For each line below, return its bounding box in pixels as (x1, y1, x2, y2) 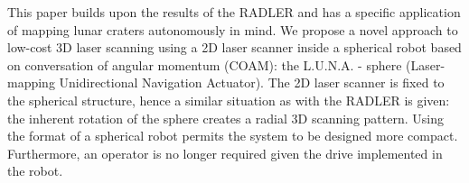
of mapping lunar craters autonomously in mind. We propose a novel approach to (7, 20, 458, 39)
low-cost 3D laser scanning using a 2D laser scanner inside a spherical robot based (7, 38, 462, 57)
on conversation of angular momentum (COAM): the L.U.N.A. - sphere (7, 55, 402, 74)
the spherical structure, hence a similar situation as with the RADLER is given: (7, 90, 450, 109)
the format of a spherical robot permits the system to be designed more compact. (7, 126, 458, 145)
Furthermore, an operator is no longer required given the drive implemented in (7, 143, 443, 162)
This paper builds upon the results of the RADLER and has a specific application (7, 3, 461, 21)
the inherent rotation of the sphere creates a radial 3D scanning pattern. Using (7, 108, 444, 127)
